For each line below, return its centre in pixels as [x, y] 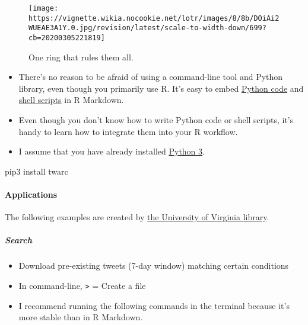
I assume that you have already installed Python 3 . [112, 151]
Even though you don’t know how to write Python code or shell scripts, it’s [156, 120]
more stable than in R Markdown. [81, 317]
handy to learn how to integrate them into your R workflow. [128, 131]
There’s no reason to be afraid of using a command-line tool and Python [151, 77]
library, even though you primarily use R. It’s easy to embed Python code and [161, 88]
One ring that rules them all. [81, 57]
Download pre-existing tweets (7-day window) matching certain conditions [154, 266]
